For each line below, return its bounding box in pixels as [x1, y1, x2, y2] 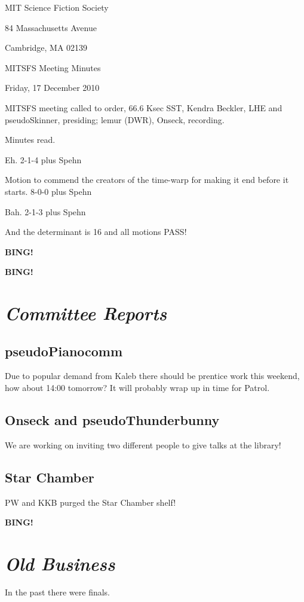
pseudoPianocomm [5, 341, 123, 360]
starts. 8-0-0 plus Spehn [5, 185, 92, 197]
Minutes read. [5, 133, 56, 146]
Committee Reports [5, 301, 167, 326]
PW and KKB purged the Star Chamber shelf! [5, 496, 176, 508]
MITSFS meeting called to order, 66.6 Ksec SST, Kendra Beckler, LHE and [5, 101, 282, 114]
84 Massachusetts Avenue [5, 21, 97, 33]
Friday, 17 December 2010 [5, 81, 100, 94]
